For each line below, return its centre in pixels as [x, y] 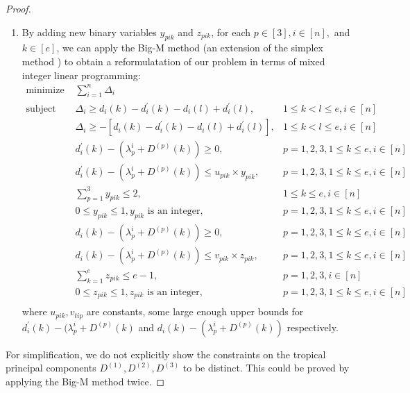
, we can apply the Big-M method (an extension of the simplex [190, 48]
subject [41, 109]
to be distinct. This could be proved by [266, 368]
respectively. [313, 327]
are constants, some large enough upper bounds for [195, 311]
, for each [231, 32]
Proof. [18, 8]
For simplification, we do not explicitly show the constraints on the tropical [166, 354]
